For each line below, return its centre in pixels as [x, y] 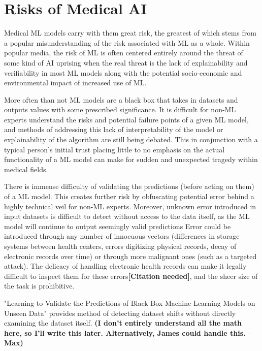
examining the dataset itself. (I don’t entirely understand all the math [123, 323]
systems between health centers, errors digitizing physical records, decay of [120, 246]
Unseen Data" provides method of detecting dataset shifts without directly [120, 313]
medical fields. [26, 169]
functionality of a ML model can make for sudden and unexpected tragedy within [131, 159]
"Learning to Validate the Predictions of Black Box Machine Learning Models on [130, 302]
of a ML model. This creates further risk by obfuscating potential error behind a [129, 196]
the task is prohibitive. [39, 286]
